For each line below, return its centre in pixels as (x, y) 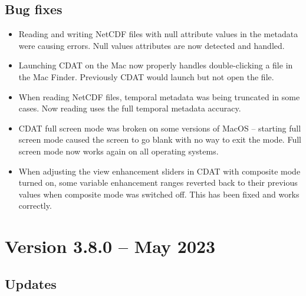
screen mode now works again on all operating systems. (119, 151)
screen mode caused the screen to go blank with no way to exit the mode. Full (160, 139)
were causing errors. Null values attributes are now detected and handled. (152, 45)
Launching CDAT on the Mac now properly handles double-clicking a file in (156, 65)
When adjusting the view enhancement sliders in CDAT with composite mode (159, 171)
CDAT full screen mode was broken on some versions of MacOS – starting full (160, 128)
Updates (31, 283)
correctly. (35, 205)
